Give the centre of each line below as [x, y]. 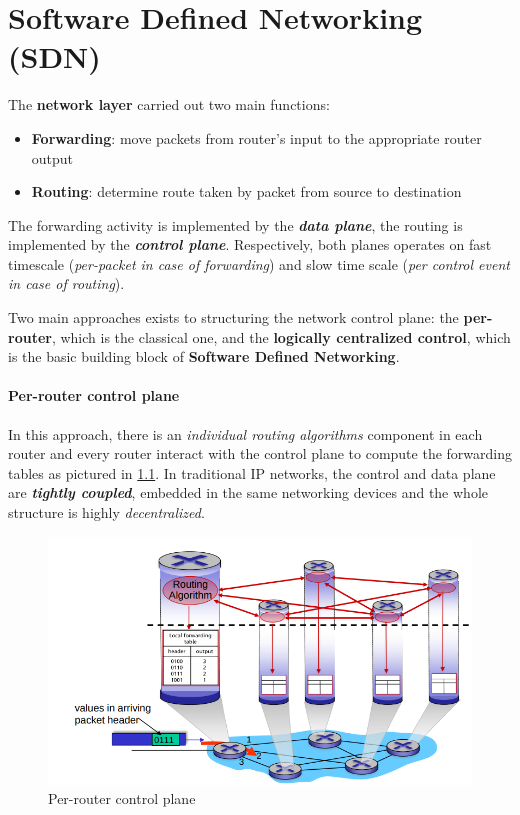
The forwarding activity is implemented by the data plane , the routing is [235, 224]
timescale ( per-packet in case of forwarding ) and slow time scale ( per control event [259, 263]
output [52, 157]
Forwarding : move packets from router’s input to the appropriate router [256, 137]
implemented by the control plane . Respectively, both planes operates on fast [250, 244]
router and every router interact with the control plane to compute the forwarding [260, 453]
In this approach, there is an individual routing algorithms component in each [245, 433]
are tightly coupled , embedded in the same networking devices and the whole [248, 492]
